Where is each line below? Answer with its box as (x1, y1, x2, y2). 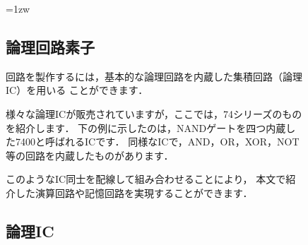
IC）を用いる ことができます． (6, 83, 148, 97)
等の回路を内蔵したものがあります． (6, 148, 174, 162)
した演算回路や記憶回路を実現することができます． (15, 185, 253, 200)
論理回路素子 (6, 35, 95, 57)
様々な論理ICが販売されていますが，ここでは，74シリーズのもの (6, 106, 302, 121)
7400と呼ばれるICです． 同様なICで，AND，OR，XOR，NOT (15, 134, 300, 149)
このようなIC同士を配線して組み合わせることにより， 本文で (6, 172, 286, 186)
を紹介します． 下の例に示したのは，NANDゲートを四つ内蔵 (6, 120, 286, 135)
